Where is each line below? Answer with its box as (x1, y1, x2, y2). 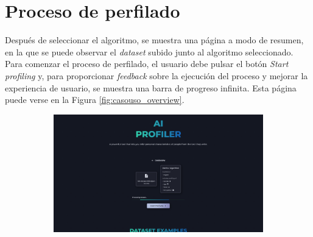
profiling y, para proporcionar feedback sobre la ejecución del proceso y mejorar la (5, 69, 308, 82)
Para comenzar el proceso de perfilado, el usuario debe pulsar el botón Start (5, 57, 289, 70)
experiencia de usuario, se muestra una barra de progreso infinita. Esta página (5, 81, 297, 94)
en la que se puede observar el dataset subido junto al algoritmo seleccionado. (5, 45, 294, 58)
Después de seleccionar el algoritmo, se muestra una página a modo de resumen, (5, 34, 304, 46)
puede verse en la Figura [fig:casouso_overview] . (5, 93, 185, 106)
